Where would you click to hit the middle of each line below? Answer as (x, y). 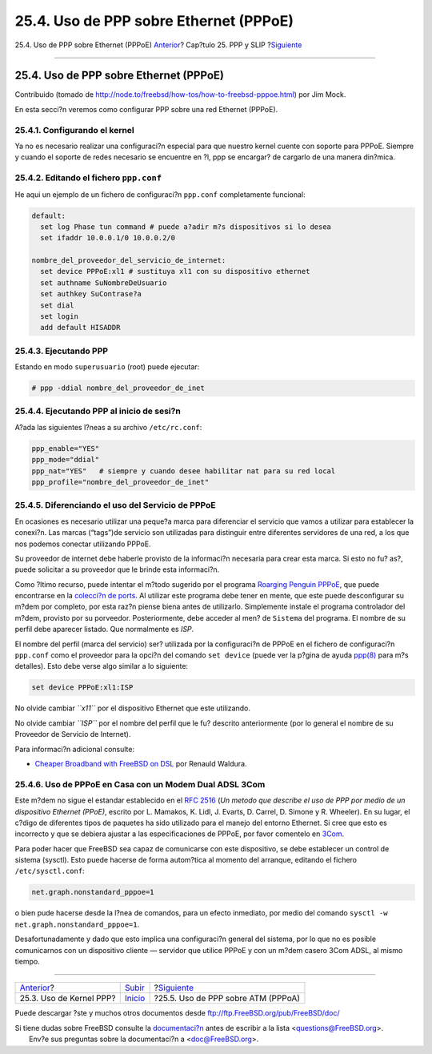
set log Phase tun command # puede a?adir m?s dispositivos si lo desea (186, 227)
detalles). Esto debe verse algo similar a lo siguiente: (101, 666)
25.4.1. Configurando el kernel (75, 130)
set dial (57, 305)
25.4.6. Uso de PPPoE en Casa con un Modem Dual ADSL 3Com (140, 784)
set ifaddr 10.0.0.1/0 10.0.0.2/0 (108, 238)
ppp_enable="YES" (66, 448)
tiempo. (27, 961)
